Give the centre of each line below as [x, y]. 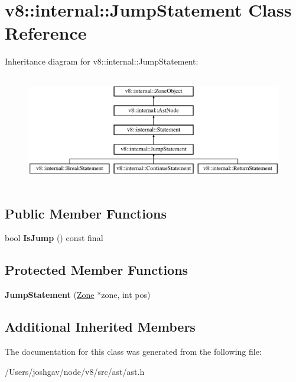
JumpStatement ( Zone [50, 295]
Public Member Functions [86, 213]
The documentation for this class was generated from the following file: [133, 351]
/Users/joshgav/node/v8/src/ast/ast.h [75, 371]
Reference [46, 33]
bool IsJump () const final [54, 238]
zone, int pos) [126, 295]
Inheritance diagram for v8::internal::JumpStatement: [102, 61]
